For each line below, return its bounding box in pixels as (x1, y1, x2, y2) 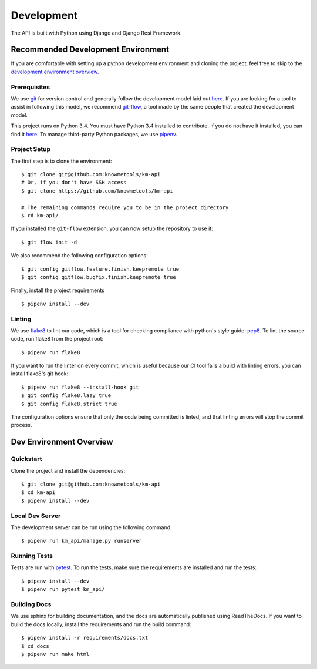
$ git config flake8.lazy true (21, 392, 112, 399)
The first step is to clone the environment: (11, 157, 112, 164)
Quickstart (11, 455, 42, 463)
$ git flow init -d (21, 238, 77, 246)
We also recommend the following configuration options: (11, 252, 148, 259)
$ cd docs (21, 643, 49, 649)
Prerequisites (11, 83, 50, 91)
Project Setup (11, 145, 51, 153)
